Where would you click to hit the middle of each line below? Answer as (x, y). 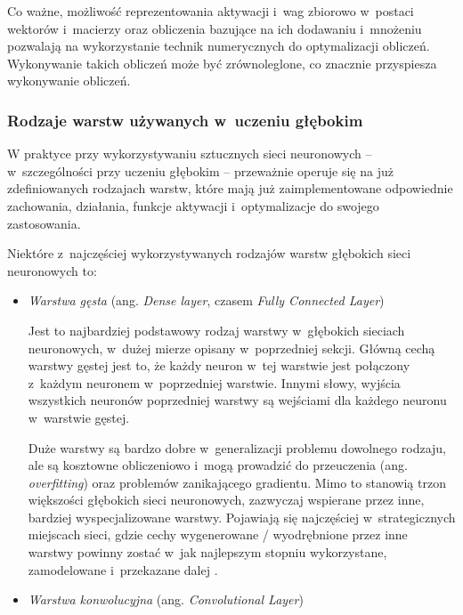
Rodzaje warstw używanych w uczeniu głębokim (185, 120)
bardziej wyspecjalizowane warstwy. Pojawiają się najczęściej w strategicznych (242, 517)
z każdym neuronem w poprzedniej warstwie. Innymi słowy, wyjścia (214, 382)
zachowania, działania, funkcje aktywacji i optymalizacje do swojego (193, 205)
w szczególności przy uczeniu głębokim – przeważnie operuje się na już (200, 170)
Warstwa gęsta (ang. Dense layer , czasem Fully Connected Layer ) (206, 300)
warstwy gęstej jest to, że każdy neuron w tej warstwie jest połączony (219, 365)
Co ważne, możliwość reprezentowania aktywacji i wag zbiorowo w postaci (211, 11)
